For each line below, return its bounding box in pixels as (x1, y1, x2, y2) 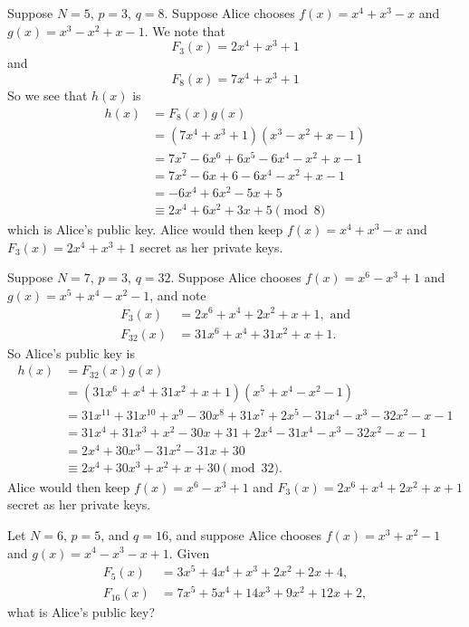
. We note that (144, 21, 226, 40)
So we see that (7, 85, 88, 104)
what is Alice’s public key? (7, 603, 156, 622)
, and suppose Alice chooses (167, 525, 322, 544)
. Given (168, 543, 210, 562)
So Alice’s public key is (7, 343, 135, 362)
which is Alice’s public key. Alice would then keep (7, 220, 283, 239)
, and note (149, 285, 206, 304)
